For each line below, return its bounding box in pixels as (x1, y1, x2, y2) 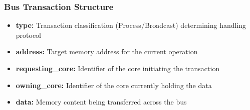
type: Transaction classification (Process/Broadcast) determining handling (16, 20, 246, 30)
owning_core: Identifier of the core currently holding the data (16, 80, 212, 90)
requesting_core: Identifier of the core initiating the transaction (16, 63, 220, 73)
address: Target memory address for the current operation (16, 46, 198, 57)
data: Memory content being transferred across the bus (16, 97, 187, 107)
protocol (16, 29, 42, 40)
